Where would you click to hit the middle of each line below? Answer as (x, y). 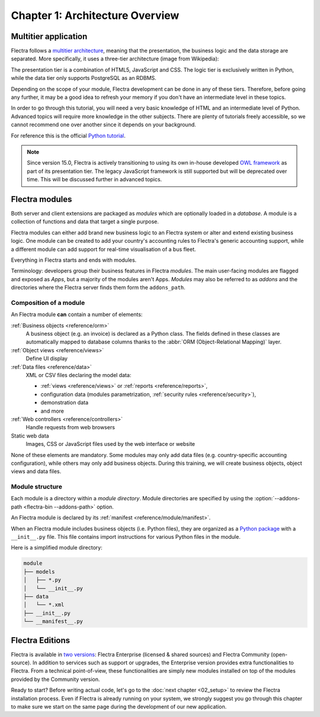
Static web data (30, 436)
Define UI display (47, 359)
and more (52, 411)
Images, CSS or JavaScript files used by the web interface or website (111, 444)
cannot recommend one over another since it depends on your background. (104, 125)
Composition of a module (48, 303)
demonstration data (65, 403)
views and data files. (36, 471)
